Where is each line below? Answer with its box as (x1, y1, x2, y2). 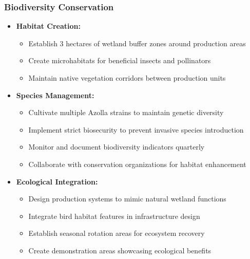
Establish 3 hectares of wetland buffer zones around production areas (28, 38, 246, 48)
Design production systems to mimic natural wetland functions (28, 193, 226, 204)
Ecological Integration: (16, 176, 98, 187)
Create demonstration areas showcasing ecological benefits (28, 245, 211, 255)
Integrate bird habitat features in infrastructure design (28, 210, 200, 221)
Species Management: (16, 89, 94, 100)
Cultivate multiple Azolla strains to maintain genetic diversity (28, 107, 224, 118)
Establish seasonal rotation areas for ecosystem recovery (28, 228, 205, 238)
